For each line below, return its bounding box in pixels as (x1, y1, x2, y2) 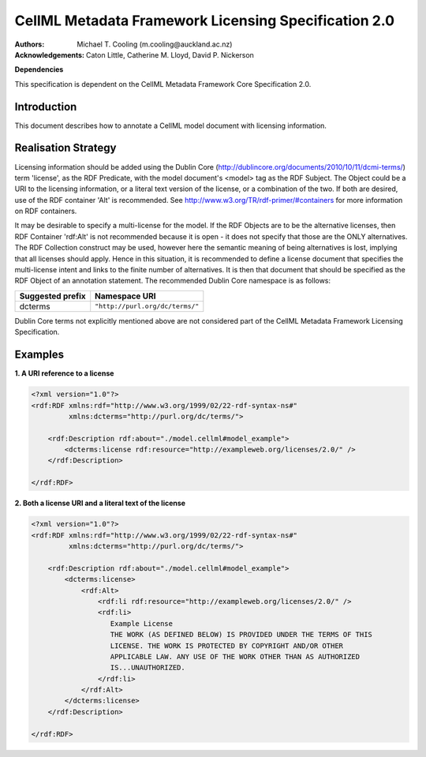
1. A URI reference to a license (14, 369, 114, 378)
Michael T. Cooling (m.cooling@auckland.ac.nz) (77, 39, 233, 49)
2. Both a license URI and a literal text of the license (14, 498, 185, 508)
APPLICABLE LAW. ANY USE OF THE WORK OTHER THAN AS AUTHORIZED (110, 652, 361, 661)
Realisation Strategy (14, 141, 117, 155)
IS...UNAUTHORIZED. (110, 663, 185, 673)
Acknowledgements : (14, 50, 85, 59)
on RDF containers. (14, 206, 77, 216)
